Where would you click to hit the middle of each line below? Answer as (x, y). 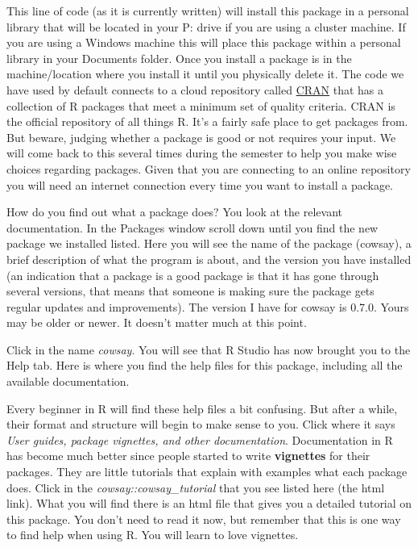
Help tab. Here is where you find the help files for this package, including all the (205, 365)
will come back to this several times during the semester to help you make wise (202, 153)
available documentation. (68, 381)
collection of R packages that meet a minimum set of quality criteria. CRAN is (201, 105)
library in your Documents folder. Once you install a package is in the (179, 58)
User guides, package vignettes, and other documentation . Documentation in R (200, 439)
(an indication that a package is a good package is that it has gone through (193, 275)
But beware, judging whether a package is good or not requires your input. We (201, 137)
